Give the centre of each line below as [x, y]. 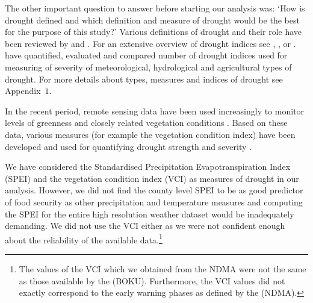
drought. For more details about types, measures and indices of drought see [144, 79]
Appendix [23, 91]
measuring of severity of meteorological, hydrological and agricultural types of [148, 67]
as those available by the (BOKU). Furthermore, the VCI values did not [152, 280]
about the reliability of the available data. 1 [84, 239]
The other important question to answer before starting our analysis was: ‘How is [155, 8]
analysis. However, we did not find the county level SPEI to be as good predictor [154, 190]
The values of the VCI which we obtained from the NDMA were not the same [163, 268]
